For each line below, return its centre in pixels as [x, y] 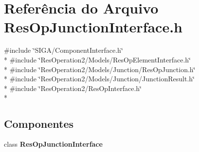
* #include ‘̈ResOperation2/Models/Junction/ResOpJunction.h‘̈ [100, 69]
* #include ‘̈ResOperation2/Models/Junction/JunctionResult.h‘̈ [99, 79]
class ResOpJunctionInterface [53, 144]
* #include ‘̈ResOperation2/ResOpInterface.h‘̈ [73, 88]
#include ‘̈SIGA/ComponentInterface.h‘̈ [63, 50]
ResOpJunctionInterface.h [93, 27]
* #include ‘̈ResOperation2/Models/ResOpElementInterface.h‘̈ [97, 59]
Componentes [39, 124]
